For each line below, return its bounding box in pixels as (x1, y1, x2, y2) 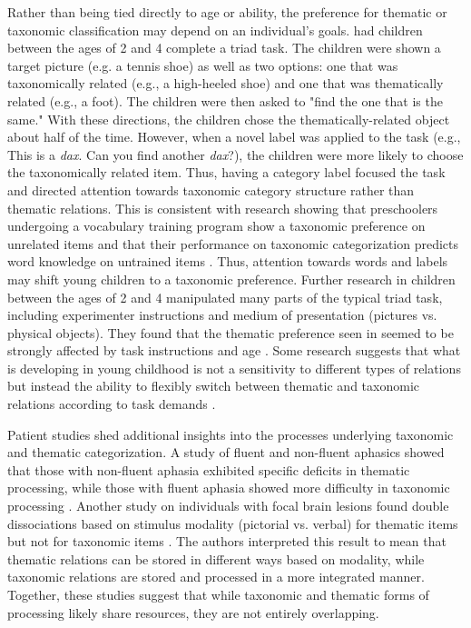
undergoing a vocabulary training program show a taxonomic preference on (7, 216, 426, 235)
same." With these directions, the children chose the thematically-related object (7, 109, 450, 128)
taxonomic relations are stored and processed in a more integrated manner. (7, 567, 425, 586)
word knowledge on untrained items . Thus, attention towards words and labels (7, 252, 448, 271)
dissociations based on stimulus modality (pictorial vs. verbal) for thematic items (7, 513, 458, 533)
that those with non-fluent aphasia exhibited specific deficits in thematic (7, 460, 410, 479)
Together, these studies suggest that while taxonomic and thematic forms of (7, 585, 429, 603)
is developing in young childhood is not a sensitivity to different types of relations (7, 358, 461, 377)
